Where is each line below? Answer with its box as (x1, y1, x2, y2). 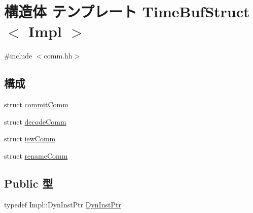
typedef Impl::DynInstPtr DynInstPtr (4, 199, 121, 209)
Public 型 (4, 175, 53, 191)
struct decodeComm (4, 116, 66, 127)
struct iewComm (4, 133, 56, 144)
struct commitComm (4, 99, 68, 110)
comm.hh (44, 50, 73, 61)
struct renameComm (4, 150, 68, 161)
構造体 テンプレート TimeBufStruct (4, 1, 250, 22)
